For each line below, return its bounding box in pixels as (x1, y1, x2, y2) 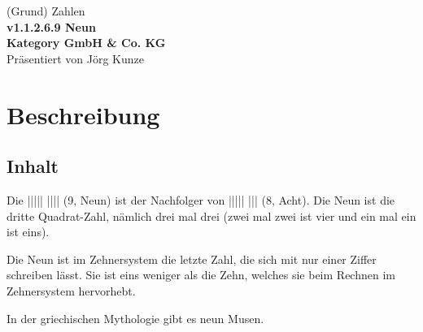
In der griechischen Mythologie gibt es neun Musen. (7, 309, 264, 326)
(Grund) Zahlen (7, 2, 85, 19)
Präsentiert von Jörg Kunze (7, 50, 144, 67)
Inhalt (7, 153, 59, 179)
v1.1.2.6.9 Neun (7, 18, 96, 35)
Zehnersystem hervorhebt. (7, 282, 136, 299)
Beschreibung (7, 97, 160, 131)
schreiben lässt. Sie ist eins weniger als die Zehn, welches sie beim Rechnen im (7, 266, 395, 283)
